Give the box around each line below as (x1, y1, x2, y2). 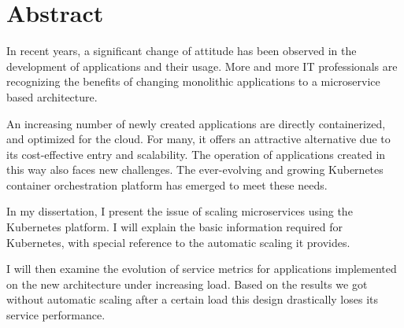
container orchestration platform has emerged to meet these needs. (6, 176, 328, 193)
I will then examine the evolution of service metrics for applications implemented (6, 260, 397, 277)
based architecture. (6, 88, 98, 105)
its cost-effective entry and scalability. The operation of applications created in (6, 146, 386, 162)
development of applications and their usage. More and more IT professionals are (6, 57, 398, 74)
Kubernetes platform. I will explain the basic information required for (6, 219, 343, 235)
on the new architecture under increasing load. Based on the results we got (6, 275, 368, 292)
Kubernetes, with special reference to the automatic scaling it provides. (6, 234, 350, 250)
